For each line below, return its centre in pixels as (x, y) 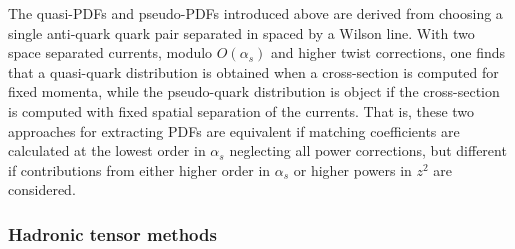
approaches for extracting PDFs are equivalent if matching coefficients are (234, 130)
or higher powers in (352, 169)
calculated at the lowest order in (107, 150)
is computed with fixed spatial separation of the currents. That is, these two (241, 110)
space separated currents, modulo (110, 52)
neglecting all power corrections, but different (368, 150)
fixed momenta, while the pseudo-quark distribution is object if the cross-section (254, 91)
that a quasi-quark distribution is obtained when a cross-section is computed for (253, 71)
